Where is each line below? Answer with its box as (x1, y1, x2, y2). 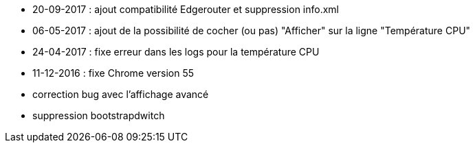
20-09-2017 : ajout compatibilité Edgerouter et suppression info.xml (32, 3, 339, 15)
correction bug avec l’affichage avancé (32, 88, 209, 100)
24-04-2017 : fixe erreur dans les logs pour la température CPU (32, 46, 320, 58)
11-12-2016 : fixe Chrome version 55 (32, 67, 195, 79)
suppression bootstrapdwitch (32, 110, 165, 121)
